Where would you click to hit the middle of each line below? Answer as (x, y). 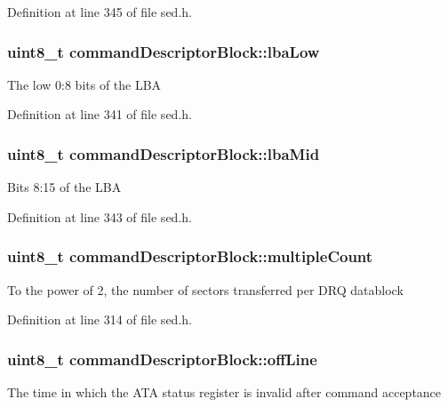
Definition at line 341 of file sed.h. (100, 114)
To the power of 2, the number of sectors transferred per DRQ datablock (205, 289)
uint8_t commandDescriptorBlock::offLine (162, 359)
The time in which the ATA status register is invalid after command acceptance (224, 392)
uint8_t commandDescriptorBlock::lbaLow (164, 51)
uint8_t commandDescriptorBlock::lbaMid (164, 153)
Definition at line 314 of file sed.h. (100, 319)
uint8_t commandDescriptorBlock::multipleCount (190, 256)
